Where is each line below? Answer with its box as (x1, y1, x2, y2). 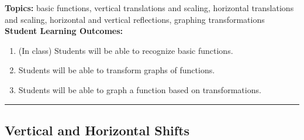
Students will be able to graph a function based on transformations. (18, 83, 261, 95)
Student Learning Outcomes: (5, 25, 123, 37)
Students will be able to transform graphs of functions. (18, 64, 215, 76)
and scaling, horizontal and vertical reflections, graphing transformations (5, 13, 265, 25)
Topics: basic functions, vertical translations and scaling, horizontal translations (5, 2, 294, 13)
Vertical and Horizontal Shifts (5, 121, 190, 139)
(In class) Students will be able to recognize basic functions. (18, 44, 233, 56)
